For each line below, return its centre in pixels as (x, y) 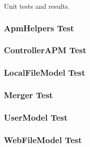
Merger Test (29, 95)
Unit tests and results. (37, 6)
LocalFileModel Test (45, 73)
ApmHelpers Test (39, 28)
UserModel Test (36, 117)
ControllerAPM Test (45, 50)
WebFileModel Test (43, 139)
